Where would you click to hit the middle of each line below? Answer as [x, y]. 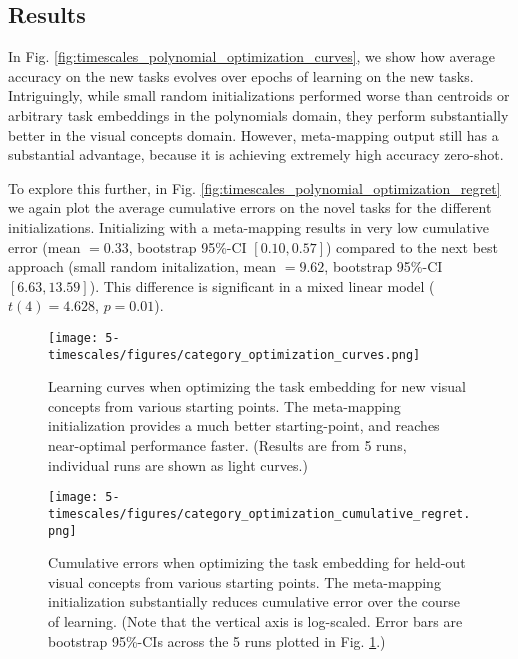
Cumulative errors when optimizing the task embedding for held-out [257, 562]
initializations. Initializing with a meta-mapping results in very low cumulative [248, 226]
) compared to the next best [412, 246]
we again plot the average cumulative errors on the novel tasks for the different [250, 207]
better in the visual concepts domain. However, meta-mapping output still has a [253, 134]
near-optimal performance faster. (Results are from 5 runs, [227, 445]
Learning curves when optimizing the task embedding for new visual [257, 386]
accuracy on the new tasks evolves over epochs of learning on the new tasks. [241, 75]
